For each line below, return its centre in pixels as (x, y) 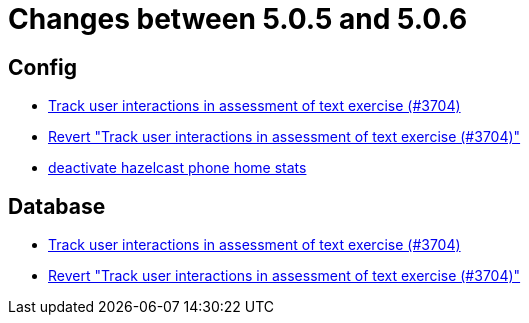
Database (57, 206)
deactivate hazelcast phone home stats (177, 168)
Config (42, 67)
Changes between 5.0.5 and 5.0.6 (238, 19)
